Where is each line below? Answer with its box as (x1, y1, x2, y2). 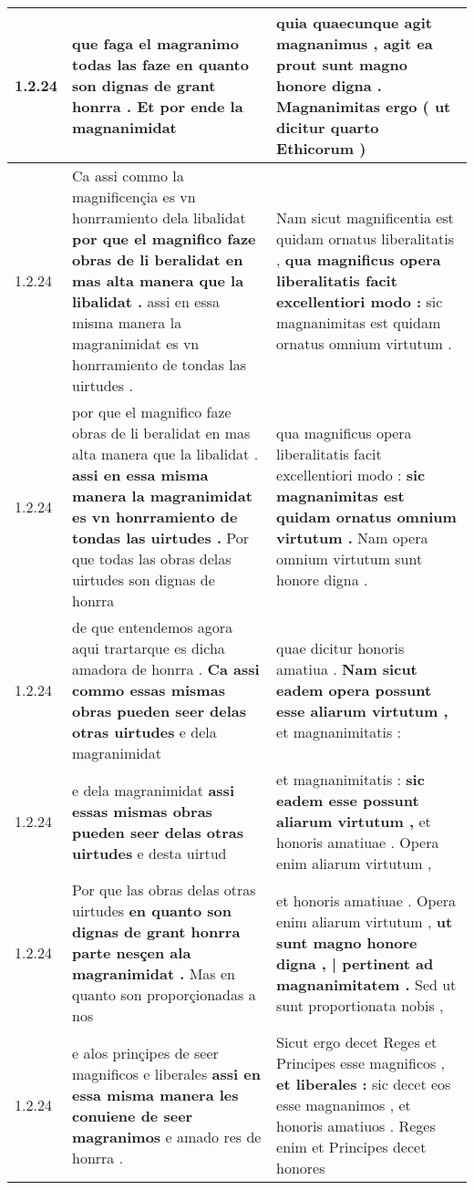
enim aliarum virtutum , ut (276, 910, 453, 932)
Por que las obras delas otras (72, 879, 256, 900)
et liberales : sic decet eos (276, 1073, 451, 1094)
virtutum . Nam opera (276, 527, 428, 548)
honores (276, 1157, 325, 1178)
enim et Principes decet (276, 1136, 427, 1157)
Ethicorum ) (276, 138, 366, 159)
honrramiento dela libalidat (72, 207, 246, 228)
